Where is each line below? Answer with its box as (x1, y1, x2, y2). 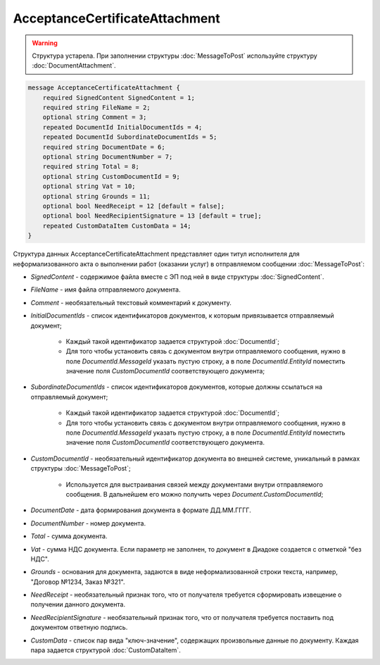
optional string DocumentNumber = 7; (42, 153, 173, 161)
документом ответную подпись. (30, 623, 128, 632)
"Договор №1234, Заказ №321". (30, 578, 125, 586)
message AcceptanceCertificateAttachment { (27, 84, 181, 92)
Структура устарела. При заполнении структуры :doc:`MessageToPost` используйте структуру (32, 51, 318, 60)
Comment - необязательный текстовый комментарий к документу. (30, 298, 232, 306)
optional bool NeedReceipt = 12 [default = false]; (42, 202, 225, 210)
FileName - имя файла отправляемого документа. (30, 285, 181, 294)
